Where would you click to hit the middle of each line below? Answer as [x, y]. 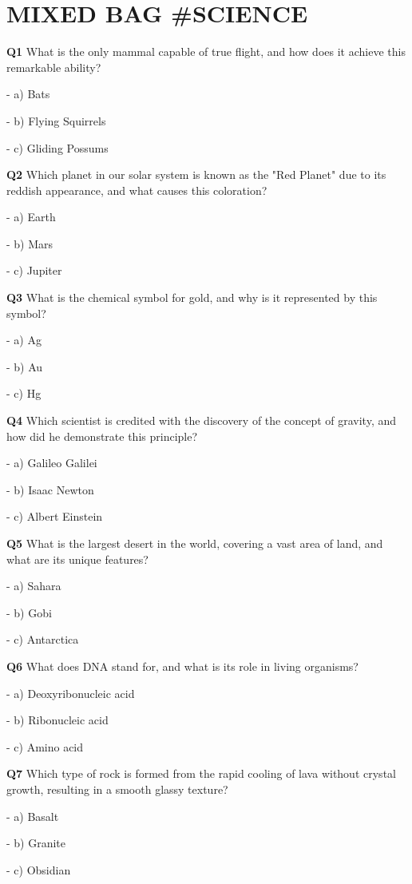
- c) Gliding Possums [57, 147]
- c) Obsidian [39, 869]
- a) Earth [31, 217]
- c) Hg [24, 393]
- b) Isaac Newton [50, 489]
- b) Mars [30, 243]
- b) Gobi [29, 612]
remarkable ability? [54, 67]
